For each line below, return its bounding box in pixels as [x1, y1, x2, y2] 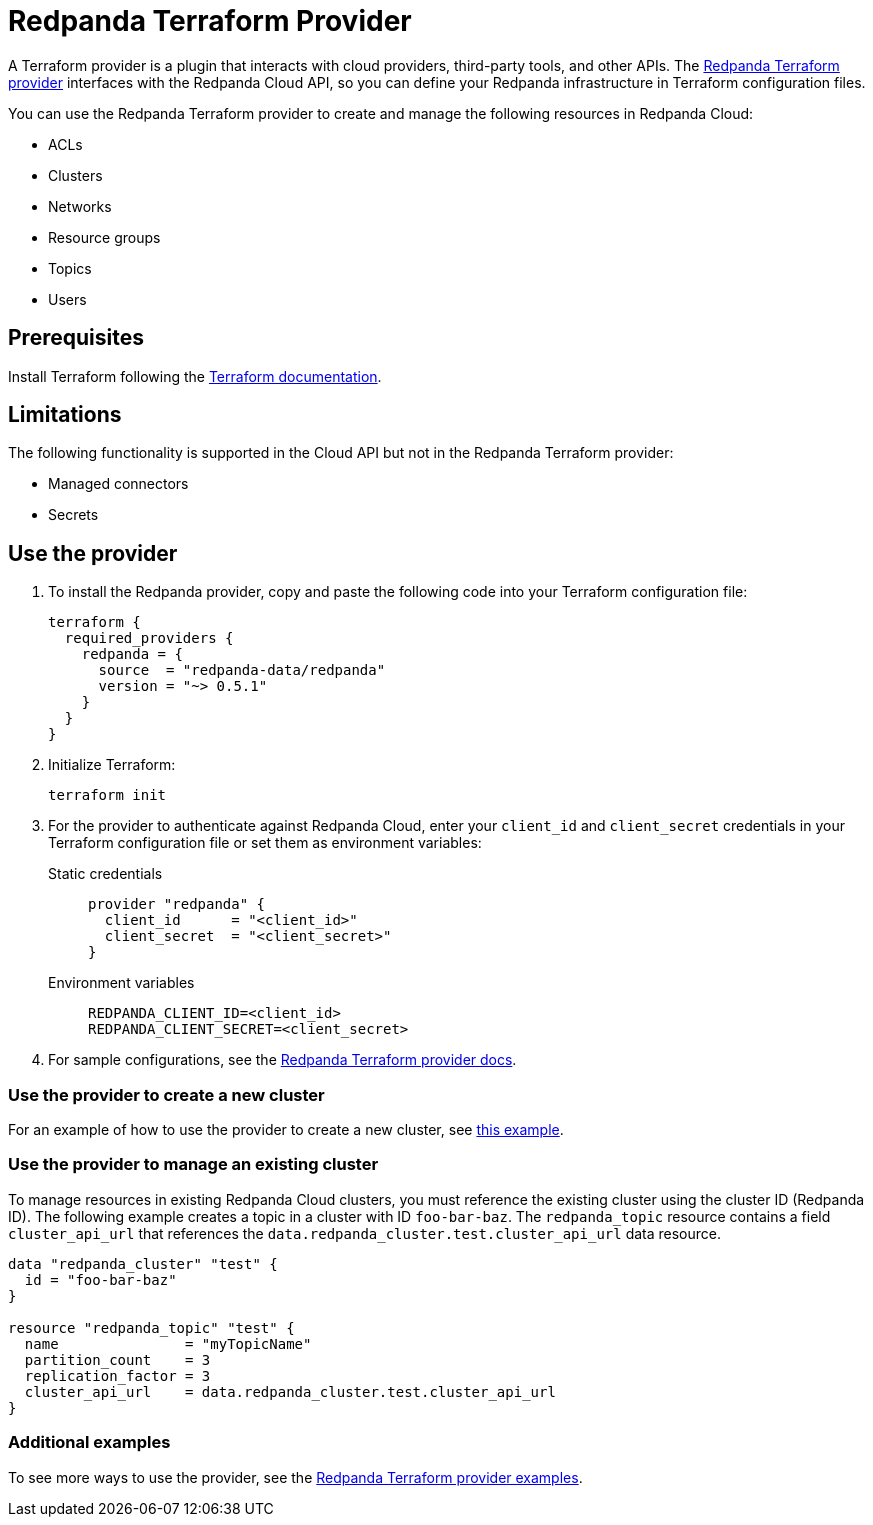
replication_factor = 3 [24, 1367, 211, 1384]
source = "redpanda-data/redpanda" [98, 662, 386, 679]
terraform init [48, 787, 167, 804]
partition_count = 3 [24, 1351, 211, 1368]
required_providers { [64, 630, 234, 647]
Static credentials [48, 865, 163, 883]
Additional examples [8, 1432, 171, 1453]
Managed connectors [48, 475, 189, 493]
